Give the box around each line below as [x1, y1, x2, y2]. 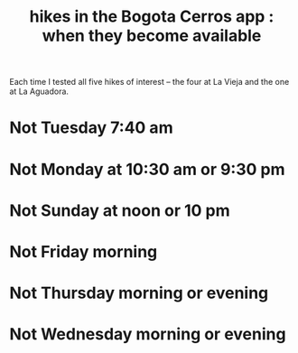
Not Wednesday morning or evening [9, 324, 286, 345]
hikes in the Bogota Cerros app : [29, 6, 275, 27]
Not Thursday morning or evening [9, 283, 269, 303]
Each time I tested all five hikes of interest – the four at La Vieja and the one [9, 77, 290, 88]
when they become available [42, 25, 262, 46]
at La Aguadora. [9, 86, 70, 97]
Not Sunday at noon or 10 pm [9, 200, 230, 220]
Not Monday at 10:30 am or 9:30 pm [9, 159, 286, 180]
